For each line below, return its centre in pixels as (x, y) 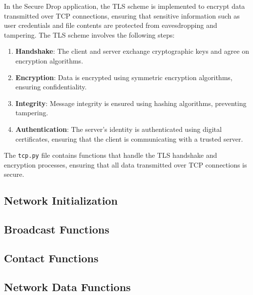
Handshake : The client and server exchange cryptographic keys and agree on (132, 51)
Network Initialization (61, 200)
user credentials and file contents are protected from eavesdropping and (111, 25)
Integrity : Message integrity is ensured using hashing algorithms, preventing (131, 103)
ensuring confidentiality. (51, 87)
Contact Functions (51, 258)
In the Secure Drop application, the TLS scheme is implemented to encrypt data (125, 6)
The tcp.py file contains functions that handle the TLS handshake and (111, 155)
